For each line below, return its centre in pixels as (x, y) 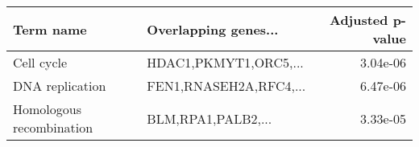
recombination (53, 127)
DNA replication (60, 86)
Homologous (47, 109)
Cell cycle (40, 62)
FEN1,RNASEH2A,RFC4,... (226, 86)
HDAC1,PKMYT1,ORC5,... (225, 62)
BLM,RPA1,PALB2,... (209, 118)
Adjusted (359, 20)
